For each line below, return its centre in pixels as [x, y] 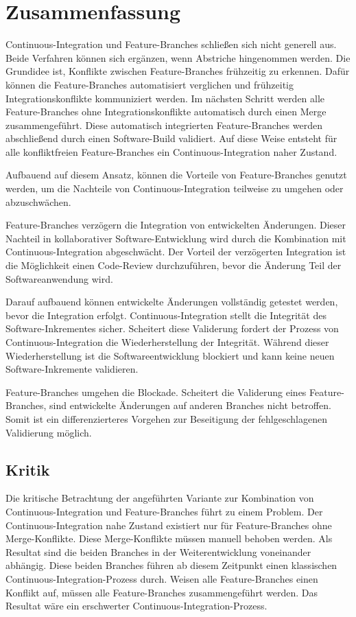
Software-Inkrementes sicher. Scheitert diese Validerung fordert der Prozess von [172, 328]
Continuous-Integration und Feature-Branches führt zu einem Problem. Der [164, 511]
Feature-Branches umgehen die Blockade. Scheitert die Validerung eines [156, 392]
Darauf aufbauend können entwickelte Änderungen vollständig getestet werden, [172, 302]
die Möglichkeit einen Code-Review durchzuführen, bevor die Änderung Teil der [174, 265]
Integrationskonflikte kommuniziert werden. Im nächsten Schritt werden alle [165, 98]
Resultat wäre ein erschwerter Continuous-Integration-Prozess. [137, 606]
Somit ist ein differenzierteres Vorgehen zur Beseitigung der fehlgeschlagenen [166, 418]
